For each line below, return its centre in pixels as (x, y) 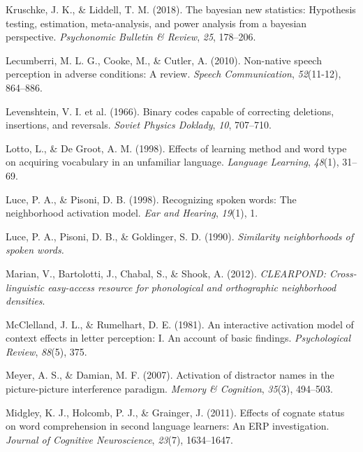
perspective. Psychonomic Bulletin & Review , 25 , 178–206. (131, 37)
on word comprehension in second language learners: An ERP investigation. (168, 426)
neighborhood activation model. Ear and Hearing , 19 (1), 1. (132, 213)
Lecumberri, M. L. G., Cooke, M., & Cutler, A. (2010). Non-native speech (164, 60)
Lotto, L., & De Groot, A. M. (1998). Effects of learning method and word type (176, 148)
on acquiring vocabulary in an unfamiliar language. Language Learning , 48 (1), (172, 162)
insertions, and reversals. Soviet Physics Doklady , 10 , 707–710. (139, 125)
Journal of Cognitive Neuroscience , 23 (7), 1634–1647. (119, 439)
